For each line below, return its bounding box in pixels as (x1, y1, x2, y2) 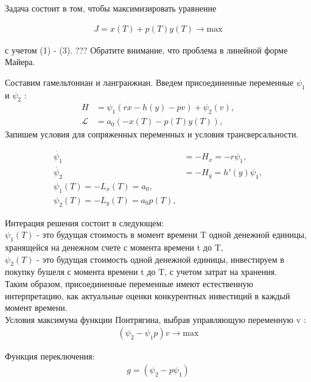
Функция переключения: (5, 350, 95, 363)
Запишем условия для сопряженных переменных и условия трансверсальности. (5, 128, 299, 141)
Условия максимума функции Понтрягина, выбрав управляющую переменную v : (5, 313, 306, 325)
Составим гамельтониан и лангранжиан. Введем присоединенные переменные (5, 75, 294, 88)
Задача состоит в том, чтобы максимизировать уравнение (5, 2, 217, 14)
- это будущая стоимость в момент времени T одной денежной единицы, (37, 228, 307, 241)
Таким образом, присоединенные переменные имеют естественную (5, 277, 254, 290)
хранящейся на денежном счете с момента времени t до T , (5, 241, 223, 253)
